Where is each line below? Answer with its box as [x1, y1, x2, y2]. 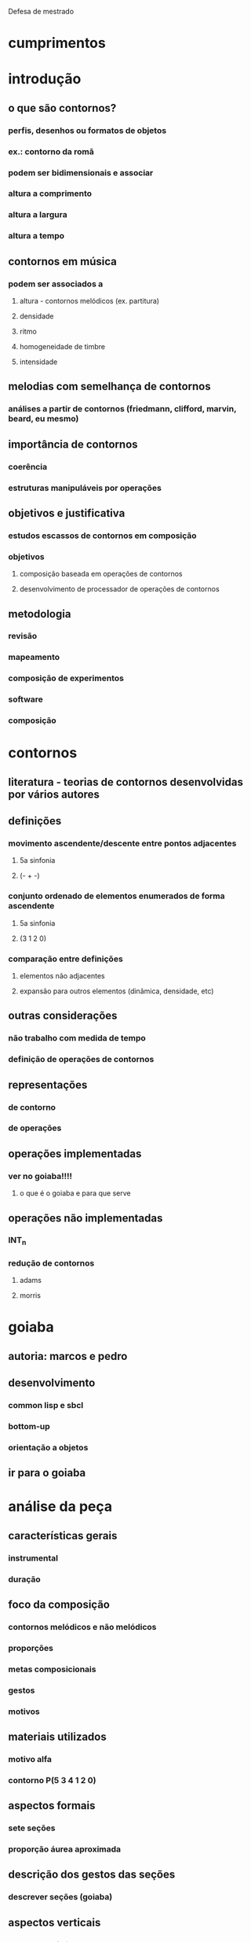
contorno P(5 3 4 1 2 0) [8, 1774, 96, 1785]
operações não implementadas [8, 1211, 163, 1225]
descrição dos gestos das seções [8, 1868, 176, 1881]
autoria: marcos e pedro [8, 1349, 128, 1363]
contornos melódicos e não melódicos [8, 1621, 157, 1632]
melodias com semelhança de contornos [8, 380, 211, 393]
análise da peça [8, 1498, 112, 1516]
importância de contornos [8, 437, 139, 451]
